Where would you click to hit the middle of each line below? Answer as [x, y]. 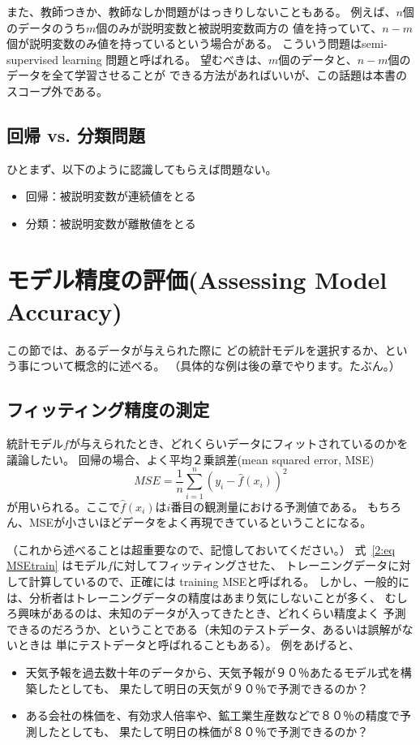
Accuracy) [64, 310]
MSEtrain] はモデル [57, 565]
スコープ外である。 [58, 90]
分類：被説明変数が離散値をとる [111, 223]
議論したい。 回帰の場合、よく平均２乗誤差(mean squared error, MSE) [191, 459]
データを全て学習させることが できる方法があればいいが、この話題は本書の [207, 75]
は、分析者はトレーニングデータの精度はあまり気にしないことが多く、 [194, 597]
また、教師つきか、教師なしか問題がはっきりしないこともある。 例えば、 [201, 11]
